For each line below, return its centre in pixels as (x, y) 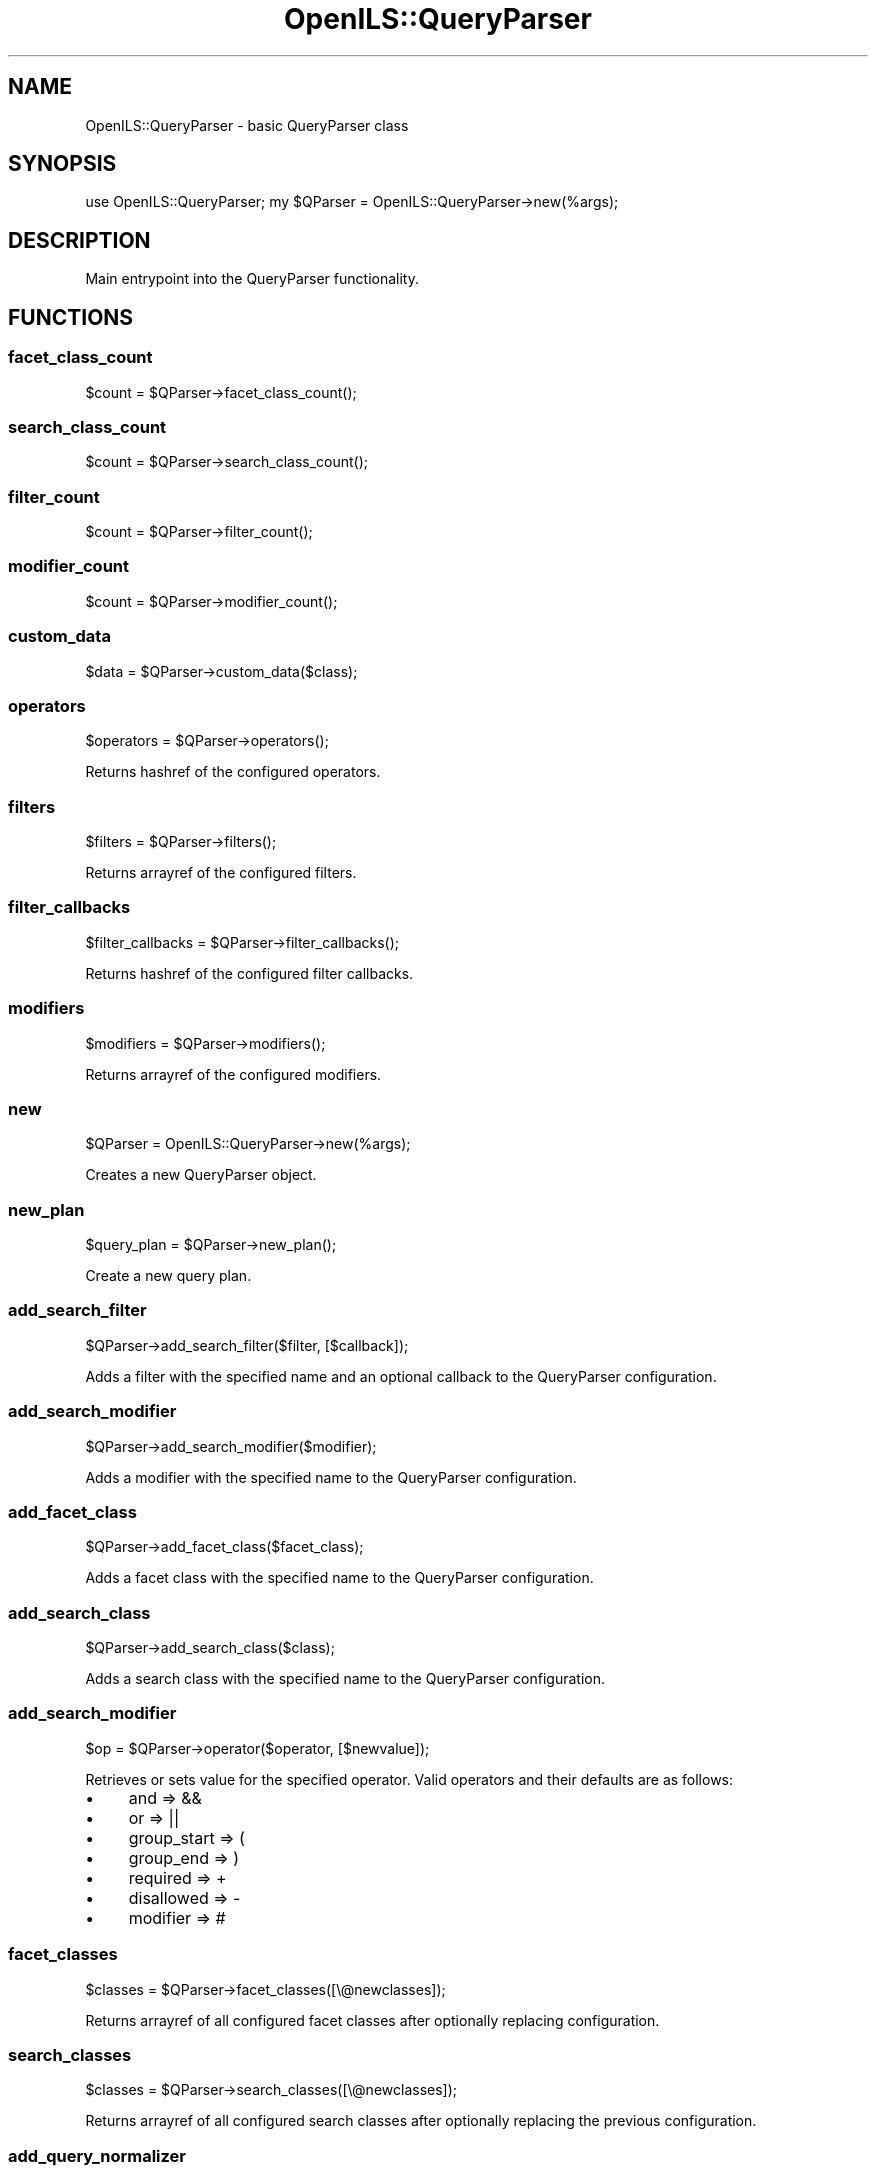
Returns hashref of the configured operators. (233, 772)
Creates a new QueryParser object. (201, 1175)
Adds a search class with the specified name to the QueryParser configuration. (345, 1678)
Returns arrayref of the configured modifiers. (233, 1074)
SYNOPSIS (62, 164)
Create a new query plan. (168, 1275)
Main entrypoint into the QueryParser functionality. (252, 279)
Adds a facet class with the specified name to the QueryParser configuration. (339, 1578)
